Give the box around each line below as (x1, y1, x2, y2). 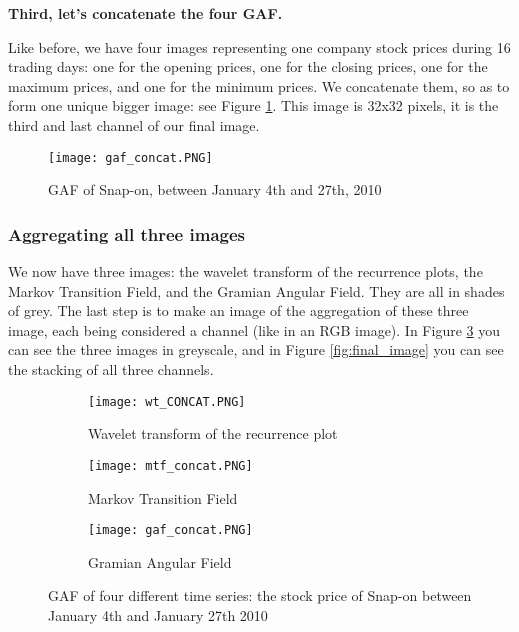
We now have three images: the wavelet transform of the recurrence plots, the (8, 261, 483, 282)
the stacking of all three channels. (8, 359, 214, 379)
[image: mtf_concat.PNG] (88, 458, 253, 473)
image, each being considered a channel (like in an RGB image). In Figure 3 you (8, 319, 500, 340)
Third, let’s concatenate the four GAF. (8, 3, 283, 23)
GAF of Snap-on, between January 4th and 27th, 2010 (48, 179, 382, 200)
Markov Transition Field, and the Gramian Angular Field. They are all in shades (8, 280, 505, 301)
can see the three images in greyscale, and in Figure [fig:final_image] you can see (8, 339, 504, 360)
